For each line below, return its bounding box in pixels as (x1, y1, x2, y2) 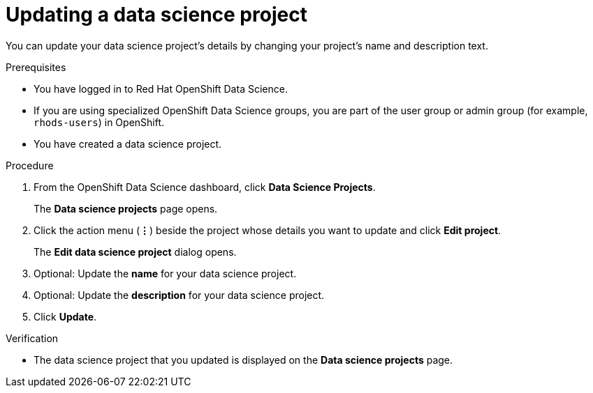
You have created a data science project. (34, 137, 222, 150)
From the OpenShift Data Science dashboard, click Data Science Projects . (34, 180, 376, 193)
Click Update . (34, 310, 97, 323)
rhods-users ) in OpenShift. (34, 116, 165, 128)
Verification (6, 332, 59, 344)
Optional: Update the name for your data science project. (34, 267, 297, 279)
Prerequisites (6, 61, 66, 73)
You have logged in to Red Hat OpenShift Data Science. (34, 82, 288, 95)
